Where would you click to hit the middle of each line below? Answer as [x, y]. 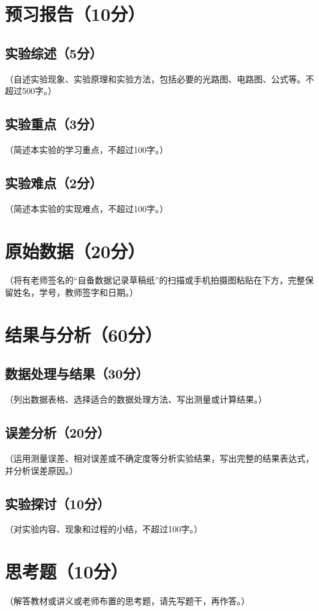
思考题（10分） [67, 571]
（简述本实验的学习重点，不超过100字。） [86, 149]
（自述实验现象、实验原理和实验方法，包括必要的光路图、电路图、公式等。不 [159, 78]
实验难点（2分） [54, 182]
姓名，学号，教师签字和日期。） [75, 292]
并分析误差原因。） [41, 470]
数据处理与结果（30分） [77, 373]
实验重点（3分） [54, 124]
